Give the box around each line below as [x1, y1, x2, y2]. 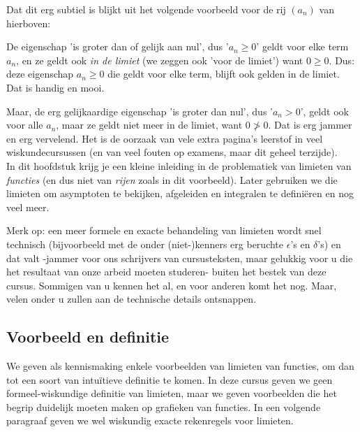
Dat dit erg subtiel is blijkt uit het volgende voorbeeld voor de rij [6, 2, 286, 16]
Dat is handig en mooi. [6, 80, 105, 94]
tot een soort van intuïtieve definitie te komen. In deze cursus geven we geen [6, 372, 333, 387]
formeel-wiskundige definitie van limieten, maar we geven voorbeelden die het [6, 386, 337, 401]
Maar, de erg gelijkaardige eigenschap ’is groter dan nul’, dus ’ [6, 103, 273, 118]
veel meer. [6, 199, 50, 214]
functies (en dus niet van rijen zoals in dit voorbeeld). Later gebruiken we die [6, 172, 338, 187]
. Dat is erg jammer [268, 117, 352, 132]
